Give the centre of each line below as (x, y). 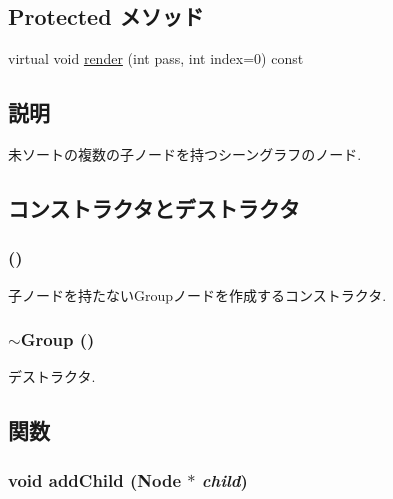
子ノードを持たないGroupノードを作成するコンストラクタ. (197, 294)
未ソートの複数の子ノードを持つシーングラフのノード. (185, 154)
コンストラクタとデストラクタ (154, 207)
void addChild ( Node (95, 479)
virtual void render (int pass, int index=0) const (156, 58)
